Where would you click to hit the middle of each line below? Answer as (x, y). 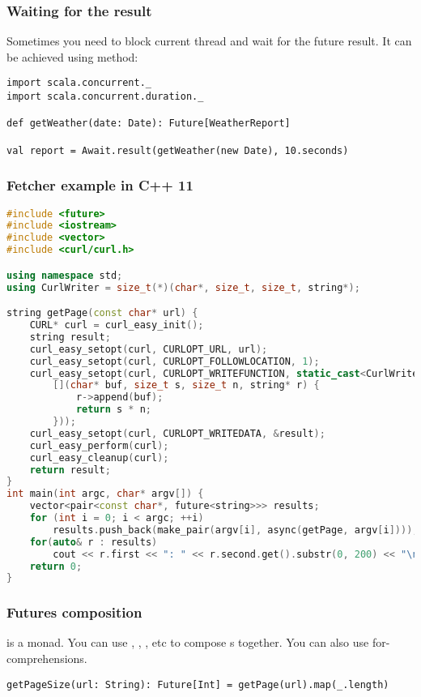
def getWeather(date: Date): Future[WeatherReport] (149, 124)
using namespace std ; (65, 275)
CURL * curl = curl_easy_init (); (117, 325)
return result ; (70, 470)
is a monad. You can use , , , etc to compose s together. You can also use (188, 642)
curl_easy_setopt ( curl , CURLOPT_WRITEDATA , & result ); (177, 433)
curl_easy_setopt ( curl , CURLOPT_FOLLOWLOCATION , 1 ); (174, 361)
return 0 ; (56, 566)
